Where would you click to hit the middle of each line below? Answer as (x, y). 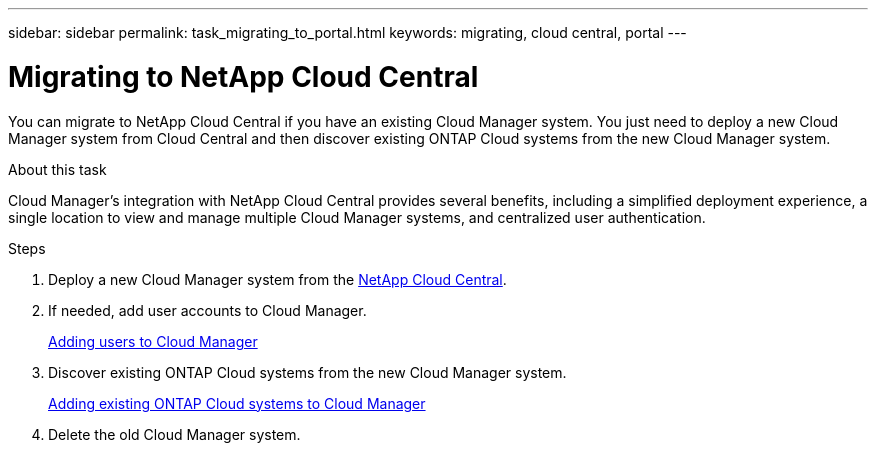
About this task (57, 169)
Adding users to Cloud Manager (153, 341)
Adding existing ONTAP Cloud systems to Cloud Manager (237, 403)
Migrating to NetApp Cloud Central (243, 76)
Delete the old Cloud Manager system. (174, 434)
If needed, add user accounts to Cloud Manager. (207, 310)
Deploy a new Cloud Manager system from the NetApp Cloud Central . (277, 279)
